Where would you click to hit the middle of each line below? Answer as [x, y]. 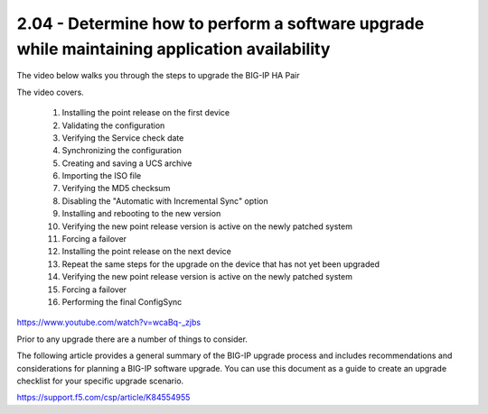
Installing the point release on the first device [146, 113]
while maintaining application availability [174, 49]
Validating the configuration [113, 125]
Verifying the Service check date [123, 138]
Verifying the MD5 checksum [116, 189]
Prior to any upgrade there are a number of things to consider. [132, 339]
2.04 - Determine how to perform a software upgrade [221, 23]
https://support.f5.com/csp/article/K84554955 [103, 398]
